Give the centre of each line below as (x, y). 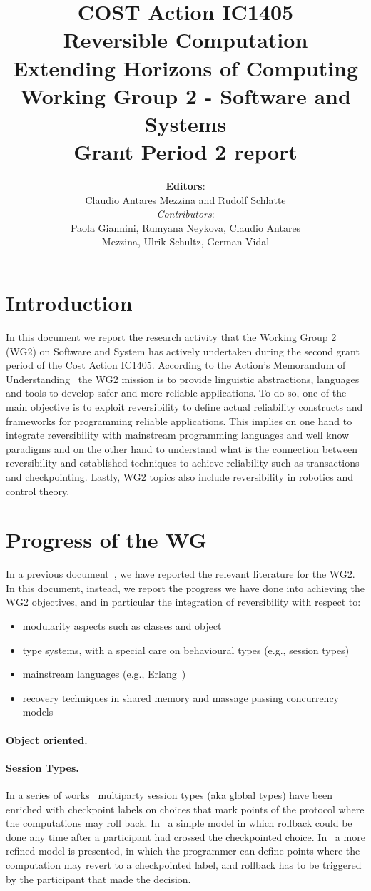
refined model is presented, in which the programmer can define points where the (183, 851)
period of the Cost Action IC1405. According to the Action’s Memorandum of (176, 365)
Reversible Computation (185, 40)
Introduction (69, 303)
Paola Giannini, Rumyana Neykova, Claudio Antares (185, 227)
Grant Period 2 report (185, 152)
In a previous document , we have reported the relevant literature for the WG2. (181, 574)
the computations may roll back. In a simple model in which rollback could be (179, 823)
